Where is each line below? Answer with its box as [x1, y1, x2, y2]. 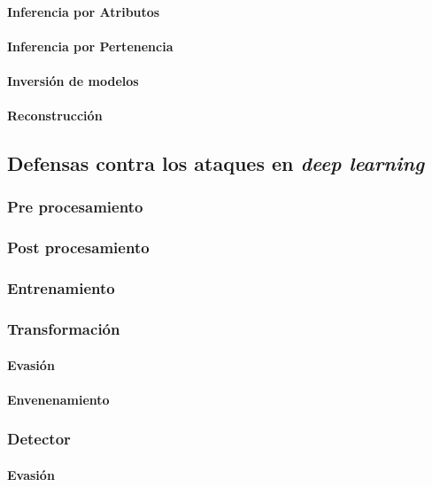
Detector [7, 428, 71, 450]
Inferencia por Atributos [7, 2, 160, 20]
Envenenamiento [7, 390, 110, 408]
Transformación [7, 317, 120, 339]
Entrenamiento [7, 277, 115, 299]
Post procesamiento [7, 236, 150, 259]
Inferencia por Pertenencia [7, 36, 174, 55]
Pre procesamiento [7, 196, 143, 218]
